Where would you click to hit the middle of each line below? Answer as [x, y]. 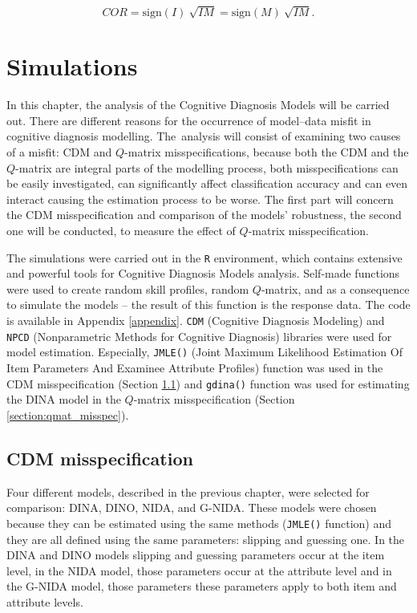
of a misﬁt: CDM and [59, 152]
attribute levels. [45, 601]
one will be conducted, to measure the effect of [121, 231]
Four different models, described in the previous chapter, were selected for [188, 491]
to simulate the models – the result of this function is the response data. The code [208, 304]
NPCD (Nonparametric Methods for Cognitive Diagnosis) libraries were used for [199, 336]
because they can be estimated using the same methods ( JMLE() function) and [199, 523]
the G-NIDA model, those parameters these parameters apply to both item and [202, 586]
